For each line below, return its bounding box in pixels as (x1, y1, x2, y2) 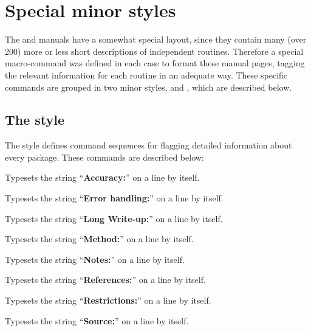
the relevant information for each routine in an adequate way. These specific (5, 68, 288, 81)
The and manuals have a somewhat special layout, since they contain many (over (5, 33, 307, 46)
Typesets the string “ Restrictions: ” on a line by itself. (5, 294, 211, 307)
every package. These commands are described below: (5, 150, 204, 163)
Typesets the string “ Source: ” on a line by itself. (5, 314, 189, 327)
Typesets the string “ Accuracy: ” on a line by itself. (5, 171, 200, 184)
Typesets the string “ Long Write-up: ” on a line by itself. (5, 212, 223, 225)
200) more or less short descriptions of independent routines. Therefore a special (5, 44, 304, 57)
